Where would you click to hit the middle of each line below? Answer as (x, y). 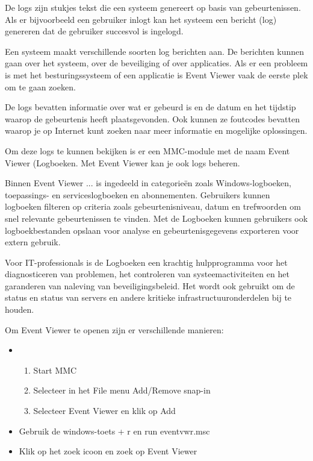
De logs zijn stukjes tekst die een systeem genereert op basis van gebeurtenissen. (153, 7)
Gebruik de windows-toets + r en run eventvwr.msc (114, 431)
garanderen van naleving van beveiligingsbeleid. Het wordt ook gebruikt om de (150, 285)
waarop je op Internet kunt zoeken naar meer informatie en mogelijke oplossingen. (156, 130)
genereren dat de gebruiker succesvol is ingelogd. (94, 31)
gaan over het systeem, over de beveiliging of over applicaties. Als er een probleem (156, 63)
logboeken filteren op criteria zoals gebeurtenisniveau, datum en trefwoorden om (153, 206)
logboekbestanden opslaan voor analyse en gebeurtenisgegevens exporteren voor (152, 230)
